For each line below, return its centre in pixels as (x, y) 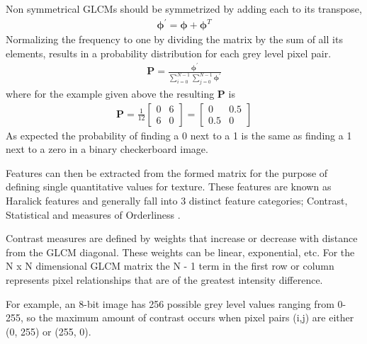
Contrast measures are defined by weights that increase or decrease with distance (182, 238)
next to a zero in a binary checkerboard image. (107, 149)
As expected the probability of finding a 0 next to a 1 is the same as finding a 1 (179, 135)
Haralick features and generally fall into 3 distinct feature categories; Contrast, (177, 201)
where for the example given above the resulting (110, 94)
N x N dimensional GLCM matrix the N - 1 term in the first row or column (170, 266)
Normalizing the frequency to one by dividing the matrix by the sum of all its (174, 39)
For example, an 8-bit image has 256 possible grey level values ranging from (170, 303)
